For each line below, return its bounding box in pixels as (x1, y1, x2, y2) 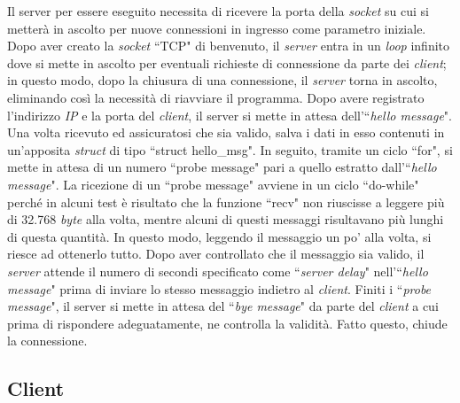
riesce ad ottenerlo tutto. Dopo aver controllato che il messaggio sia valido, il (7, 244, 425, 263)
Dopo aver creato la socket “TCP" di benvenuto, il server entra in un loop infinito (7, 36, 450, 55)
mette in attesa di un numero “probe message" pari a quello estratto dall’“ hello (7, 158, 437, 176)
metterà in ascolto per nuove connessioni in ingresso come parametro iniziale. (7, 19, 426, 37)
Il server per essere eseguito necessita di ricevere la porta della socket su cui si (7, 2, 429, 19)
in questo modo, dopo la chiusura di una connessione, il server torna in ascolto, (7, 71, 438, 89)
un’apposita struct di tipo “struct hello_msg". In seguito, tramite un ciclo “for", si (7, 140, 453, 159)
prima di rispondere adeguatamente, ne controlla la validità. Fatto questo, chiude (7, 314, 448, 332)
